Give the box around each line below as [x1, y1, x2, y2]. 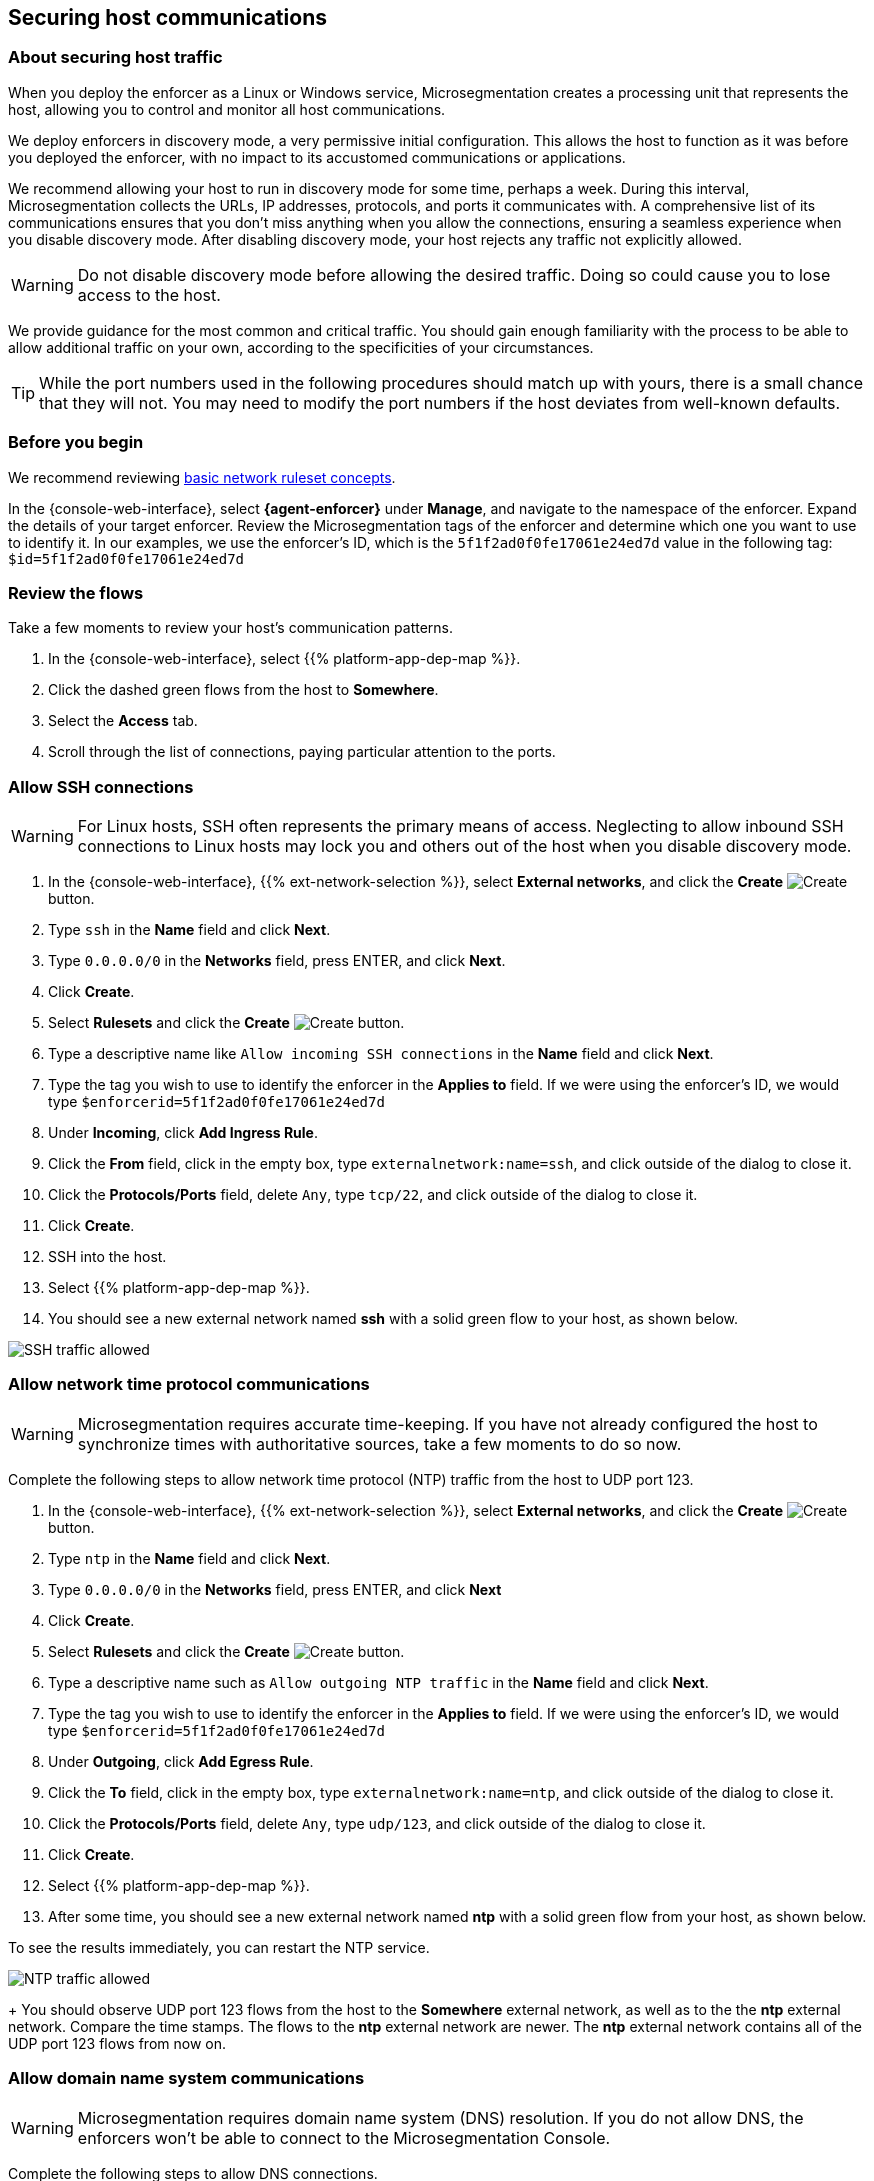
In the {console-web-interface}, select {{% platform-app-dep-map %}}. [48, 650, 521, 668]
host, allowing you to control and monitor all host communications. [8, 100, 446, 118]
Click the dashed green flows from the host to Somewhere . [48, 681, 439, 699]
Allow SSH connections [8, 776, 194, 797]
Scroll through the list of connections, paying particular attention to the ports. [48, 743, 556, 761]
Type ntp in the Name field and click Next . [48, 1549, 331, 1567]
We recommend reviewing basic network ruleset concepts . [8, 468, 396, 486]
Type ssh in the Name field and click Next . [48, 921, 331, 939]
